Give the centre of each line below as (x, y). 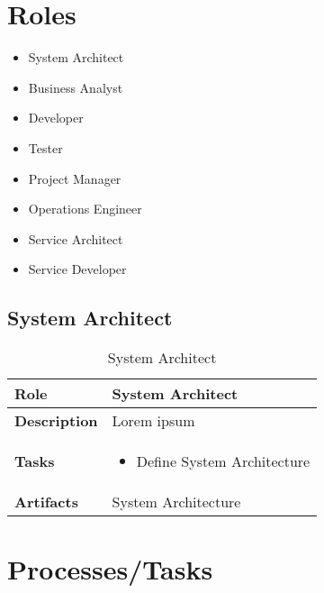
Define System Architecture (223, 461)
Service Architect (76, 238)
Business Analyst (76, 87)
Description (56, 421)
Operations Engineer (85, 209)
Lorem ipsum (153, 421)
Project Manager (75, 178)
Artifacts (46, 502)
